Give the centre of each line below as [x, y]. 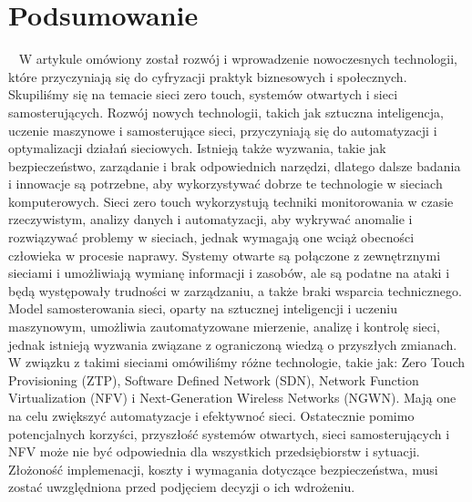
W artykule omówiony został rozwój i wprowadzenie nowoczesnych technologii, [238, 59]
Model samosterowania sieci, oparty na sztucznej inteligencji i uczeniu [203, 308]
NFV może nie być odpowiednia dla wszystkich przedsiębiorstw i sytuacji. [214, 451]
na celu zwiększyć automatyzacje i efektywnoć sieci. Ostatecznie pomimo [211, 415]
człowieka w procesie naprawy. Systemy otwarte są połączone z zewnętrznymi [225, 255]
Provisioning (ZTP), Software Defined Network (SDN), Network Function [214, 379]
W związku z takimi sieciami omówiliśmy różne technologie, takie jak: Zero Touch [237, 362]
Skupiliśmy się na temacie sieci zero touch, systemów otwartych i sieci [203, 94]
